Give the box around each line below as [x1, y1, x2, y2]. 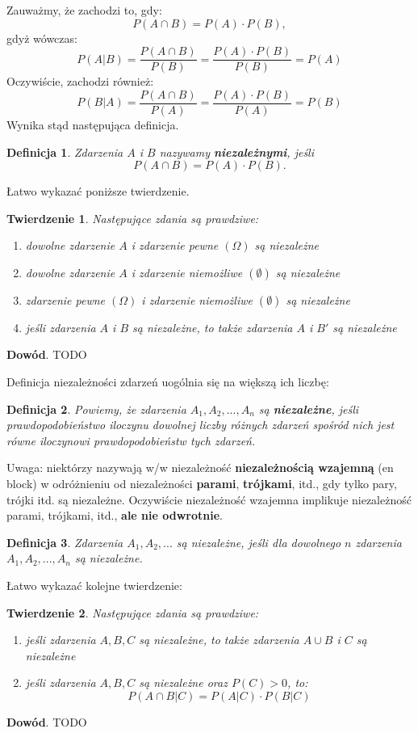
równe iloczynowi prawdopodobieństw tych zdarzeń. [6, 432, 256, 449]
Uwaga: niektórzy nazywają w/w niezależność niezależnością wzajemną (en [6, 459, 394, 476]
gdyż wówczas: [6, 29, 77, 46]
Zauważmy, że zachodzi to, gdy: [6, 2, 162, 18]
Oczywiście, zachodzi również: [6, 73, 154, 90]
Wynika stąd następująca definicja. [6, 116, 179, 133]
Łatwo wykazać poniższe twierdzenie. [6, 183, 190, 200]
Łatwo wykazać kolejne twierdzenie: [6, 577, 182, 593]
